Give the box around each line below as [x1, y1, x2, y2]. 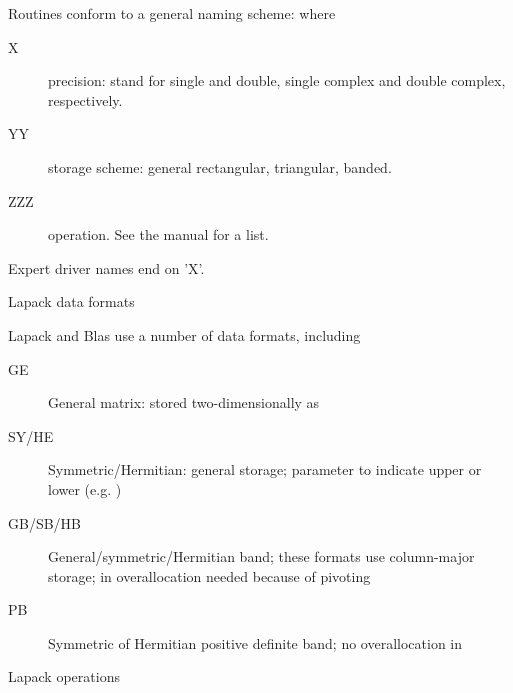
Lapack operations [8, 666, 120, 687]
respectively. [48, 89, 123, 110]
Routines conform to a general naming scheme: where [8, 3, 336, 23]
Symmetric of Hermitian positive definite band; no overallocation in [48, 632, 463, 653]
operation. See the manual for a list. [48, 224, 269, 245]
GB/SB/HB [8, 512, 82, 533]
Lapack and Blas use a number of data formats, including [8, 324, 361, 345]
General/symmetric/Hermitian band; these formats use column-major [48, 546, 475, 567]
